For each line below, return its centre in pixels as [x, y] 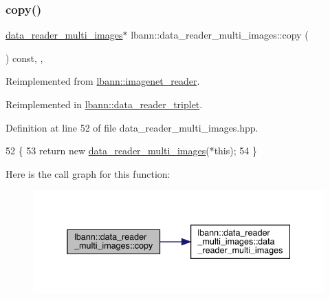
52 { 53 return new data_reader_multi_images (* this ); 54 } [131, 151]
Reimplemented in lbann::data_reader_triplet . [104, 104]
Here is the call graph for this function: [88, 173]
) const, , [24, 58]
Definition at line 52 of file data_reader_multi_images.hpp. [132, 127]
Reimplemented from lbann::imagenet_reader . [103, 81]
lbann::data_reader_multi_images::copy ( [220, 35]
